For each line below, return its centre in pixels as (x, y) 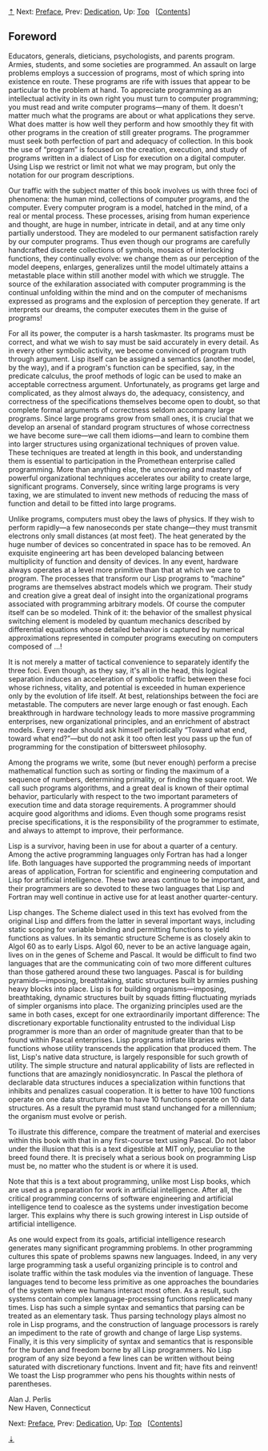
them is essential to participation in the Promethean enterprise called (122, 461)
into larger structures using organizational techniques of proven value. (124, 444)
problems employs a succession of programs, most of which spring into (127, 73)
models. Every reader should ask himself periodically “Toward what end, (128, 729)
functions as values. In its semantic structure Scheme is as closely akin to (130, 937)
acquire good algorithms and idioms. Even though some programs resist (127, 813)
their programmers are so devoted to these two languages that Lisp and (126, 888)
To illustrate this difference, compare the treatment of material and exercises (134, 1132)
